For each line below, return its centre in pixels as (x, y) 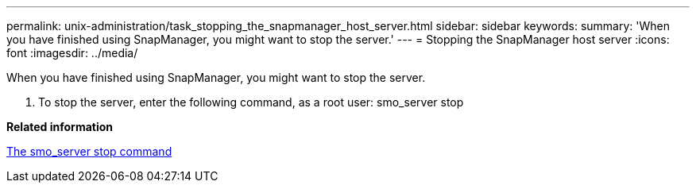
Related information (60, 127)
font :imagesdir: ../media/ (72, 53)
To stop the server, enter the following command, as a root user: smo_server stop (251, 102)
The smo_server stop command (89, 151)
